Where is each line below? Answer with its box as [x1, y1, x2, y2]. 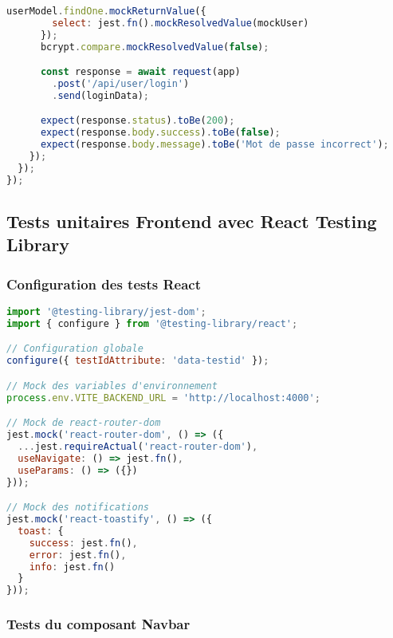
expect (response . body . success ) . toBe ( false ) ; [40, 127, 281, 139]
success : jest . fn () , [29, 537, 138, 549]
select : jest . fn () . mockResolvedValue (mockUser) [52, 17, 309, 29]
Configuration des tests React [6, 274, 202, 293]
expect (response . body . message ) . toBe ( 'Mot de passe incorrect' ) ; [40, 139, 389, 151]
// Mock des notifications [6, 502, 149, 514]
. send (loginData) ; [52, 89, 150, 101]
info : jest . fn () [29, 561, 116, 573]
